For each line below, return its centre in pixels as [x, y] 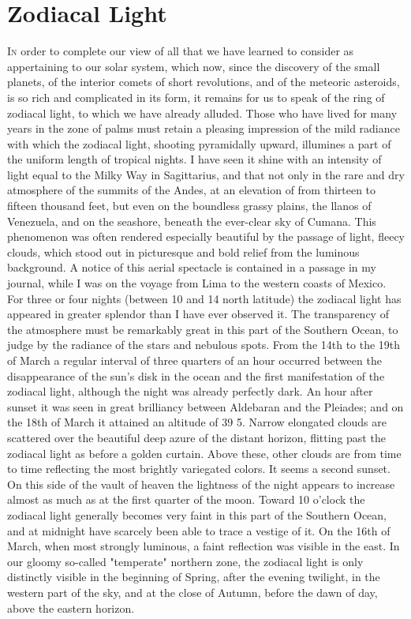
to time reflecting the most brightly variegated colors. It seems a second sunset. [199, 469]
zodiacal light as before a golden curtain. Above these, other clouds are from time [204, 453]
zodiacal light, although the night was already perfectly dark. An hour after [190, 391]
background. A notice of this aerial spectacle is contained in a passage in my [192, 267]
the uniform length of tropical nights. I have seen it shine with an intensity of [194, 159]
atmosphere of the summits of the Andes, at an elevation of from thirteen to [192, 190]
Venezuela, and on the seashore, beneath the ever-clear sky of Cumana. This [192, 221]
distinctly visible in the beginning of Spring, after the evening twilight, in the [194, 577]
